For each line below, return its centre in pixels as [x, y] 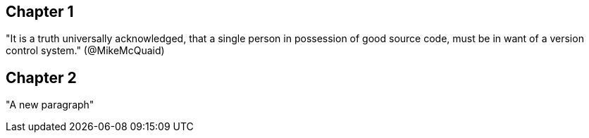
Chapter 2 [41, 77]
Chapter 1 [40, 12]
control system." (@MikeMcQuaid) [85, 51]
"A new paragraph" [50, 105]
